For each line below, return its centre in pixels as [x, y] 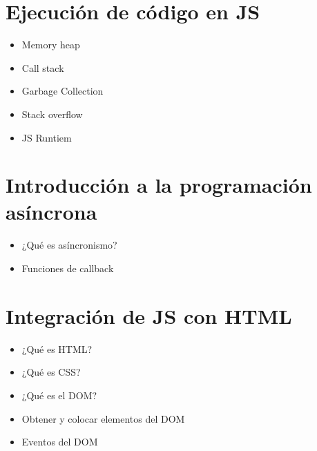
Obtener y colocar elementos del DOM [103, 418]
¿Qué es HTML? [57, 348]
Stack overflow [52, 114]
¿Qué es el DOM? [59, 395]
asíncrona [51, 212]
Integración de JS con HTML [149, 315]
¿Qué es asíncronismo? [69, 245]
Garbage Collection [63, 91]
